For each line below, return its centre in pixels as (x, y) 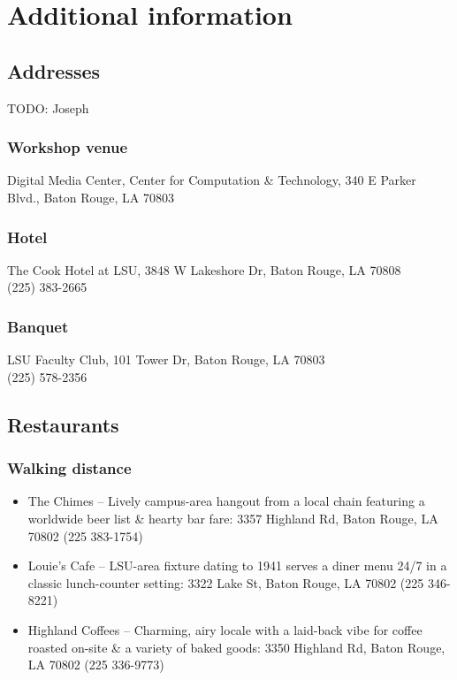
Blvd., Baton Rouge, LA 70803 (91, 197)
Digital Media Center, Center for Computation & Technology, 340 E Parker (212, 180)
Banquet (38, 326)
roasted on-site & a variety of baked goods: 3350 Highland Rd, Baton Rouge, (236, 647)
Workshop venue (68, 147)
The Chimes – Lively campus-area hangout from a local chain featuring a (226, 501)
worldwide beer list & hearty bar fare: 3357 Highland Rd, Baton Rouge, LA (233, 518)
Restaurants (63, 424)
